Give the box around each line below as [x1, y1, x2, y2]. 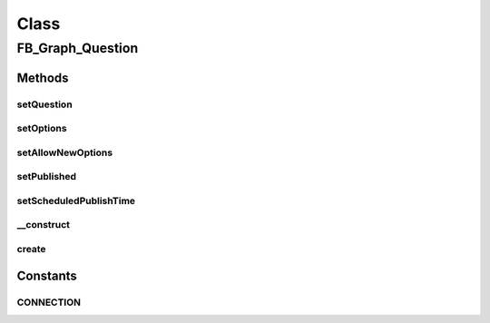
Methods [16, 70, 69, 85]
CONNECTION [16, 296, 82, 308]
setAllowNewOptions [16, 146, 113, 159]
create [16, 242, 46, 255]
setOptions [16, 122, 67, 135]
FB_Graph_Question [16, 40, 139, 56]
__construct [16, 219, 71, 231]
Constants [16, 268, 77, 283]
